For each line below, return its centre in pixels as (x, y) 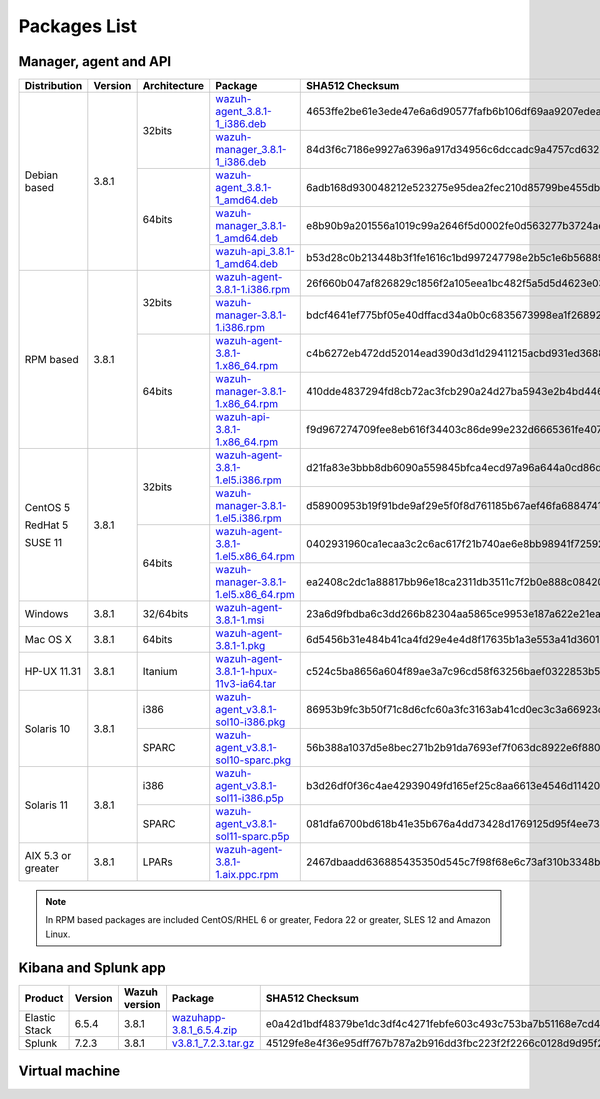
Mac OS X (48, 640)
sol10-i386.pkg (250, 722)
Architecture (173, 86)
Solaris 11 (46, 805)
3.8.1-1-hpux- (246, 672)
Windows (46, 614)
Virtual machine (69, 1071)
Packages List (78, 26)
